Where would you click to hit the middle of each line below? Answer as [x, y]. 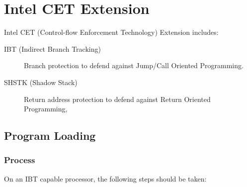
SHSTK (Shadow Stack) [41, 82]
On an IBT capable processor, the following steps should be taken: [105, 178]
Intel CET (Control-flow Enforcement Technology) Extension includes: [111, 32]
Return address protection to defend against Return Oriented [117, 99]
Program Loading [50, 136]
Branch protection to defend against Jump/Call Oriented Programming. [134, 65]
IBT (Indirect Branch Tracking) [52, 48]
